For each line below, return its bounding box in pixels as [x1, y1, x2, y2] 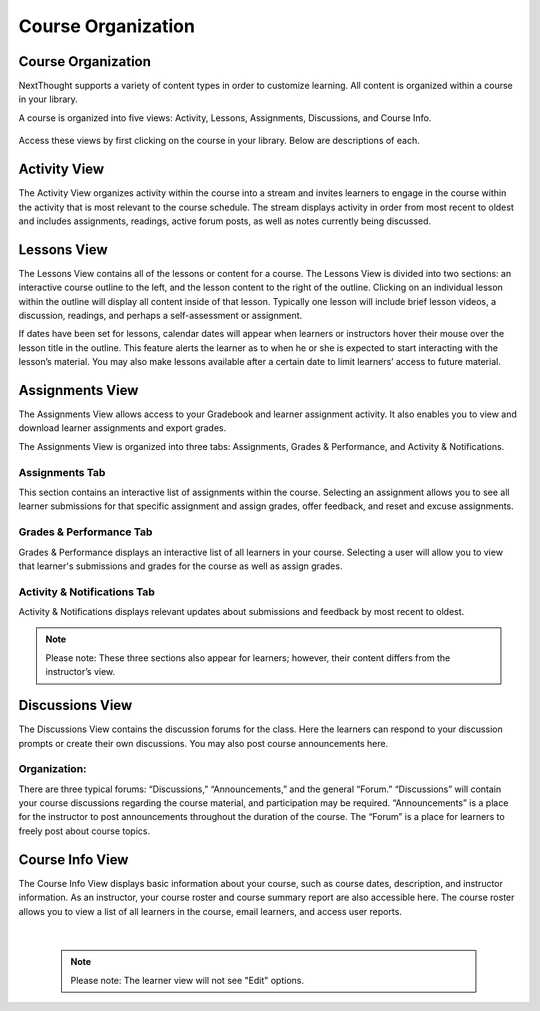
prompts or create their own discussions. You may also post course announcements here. [18, 737, 389, 749]
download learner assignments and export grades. [18, 422, 227, 434]
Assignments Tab [18, 465, 106, 479]
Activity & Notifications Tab [18, 585, 155, 599]
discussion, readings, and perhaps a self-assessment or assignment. [18, 310, 303, 321]
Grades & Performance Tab [18, 525, 153, 539]
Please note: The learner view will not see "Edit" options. [70, 974, 305, 986]
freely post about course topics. [18, 825, 150, 837]
